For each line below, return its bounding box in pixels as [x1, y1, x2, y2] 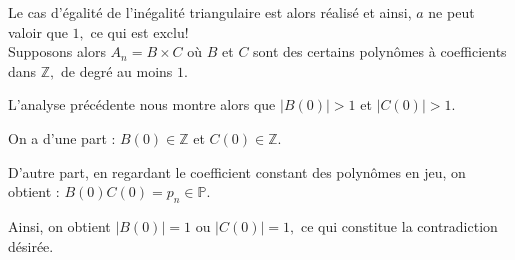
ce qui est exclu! [90, 21, 189, 42]
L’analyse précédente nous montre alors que [8, 94, 276, 115]
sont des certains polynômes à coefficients [253, 41, 507, 62]
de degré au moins [60, 60, 173, 81]
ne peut [428, 2, 475, 22]
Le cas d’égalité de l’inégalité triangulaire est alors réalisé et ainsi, [8, 2, 412, 22]
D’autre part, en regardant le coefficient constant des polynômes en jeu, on [8, 161, 466, 182]
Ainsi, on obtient [8, 215, 111, 236]
